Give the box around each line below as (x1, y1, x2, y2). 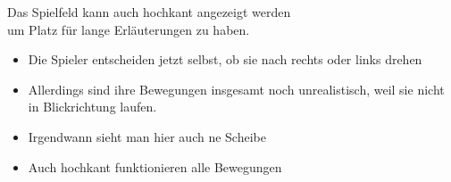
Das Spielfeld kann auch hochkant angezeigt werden (7, 3, 291, 21)
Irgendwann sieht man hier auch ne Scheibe (28, 127, 266, 145)
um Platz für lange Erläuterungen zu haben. (7, 20, 250, 38)
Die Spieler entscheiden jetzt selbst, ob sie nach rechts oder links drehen (28, 50, 422, 69)
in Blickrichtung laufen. (28, 97, 157, 116)
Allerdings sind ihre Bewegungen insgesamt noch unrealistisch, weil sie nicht (28, 79, 445, 98)
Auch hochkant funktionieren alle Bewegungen (28, 157, 282, 176)
